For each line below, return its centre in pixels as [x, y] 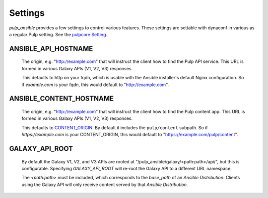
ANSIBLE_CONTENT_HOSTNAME [62, 99]
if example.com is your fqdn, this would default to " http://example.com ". [95, 85]
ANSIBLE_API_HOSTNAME [51, 49]
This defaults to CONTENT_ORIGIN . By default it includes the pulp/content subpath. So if [115, 127]
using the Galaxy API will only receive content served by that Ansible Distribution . [105, 184]
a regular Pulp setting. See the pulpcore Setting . [58, 34]
